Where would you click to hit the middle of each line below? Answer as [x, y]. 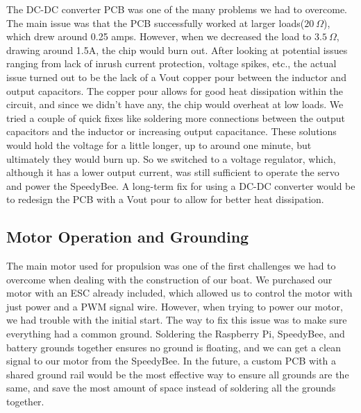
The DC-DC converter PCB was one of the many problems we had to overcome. [177, 9]
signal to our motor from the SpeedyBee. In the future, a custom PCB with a [171, 361]
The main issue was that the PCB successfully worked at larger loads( [156, 23]
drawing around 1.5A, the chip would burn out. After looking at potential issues [177, 50]
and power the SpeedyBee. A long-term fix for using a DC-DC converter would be [181, 185]
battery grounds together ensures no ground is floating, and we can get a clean [174, 347]
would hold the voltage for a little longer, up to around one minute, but [159, 144]
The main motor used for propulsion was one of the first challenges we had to [171, 266]
